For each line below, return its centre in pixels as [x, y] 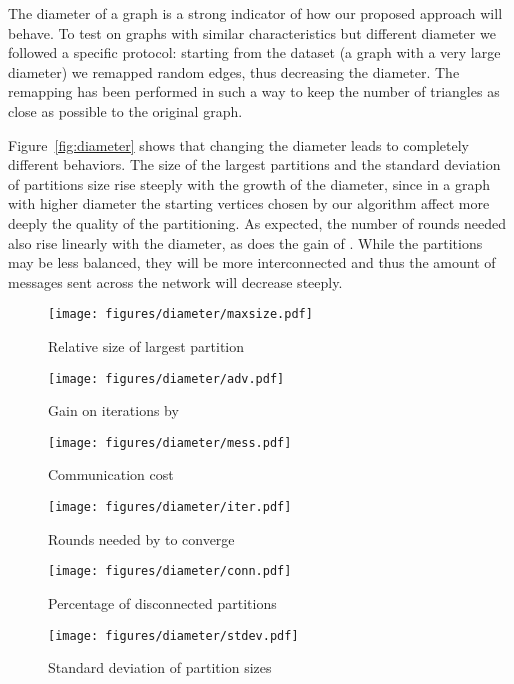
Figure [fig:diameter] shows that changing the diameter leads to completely [238, 144]
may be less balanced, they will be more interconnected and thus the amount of [252, 262]
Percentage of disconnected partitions [162, 602]
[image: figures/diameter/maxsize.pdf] [180, 314]
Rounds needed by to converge [141, 538]
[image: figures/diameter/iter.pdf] [170, 507]
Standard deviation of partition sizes [160, 667]
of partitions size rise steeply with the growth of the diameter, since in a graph [249, 183]
